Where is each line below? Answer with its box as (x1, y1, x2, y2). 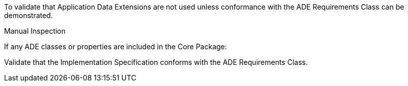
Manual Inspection (4, 27, 66, 35)
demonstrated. (4, 11, 53, 20)
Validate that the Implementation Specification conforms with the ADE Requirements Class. (4, 58, 308, 66)
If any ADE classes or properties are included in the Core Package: (4, 42, 227, 51)
